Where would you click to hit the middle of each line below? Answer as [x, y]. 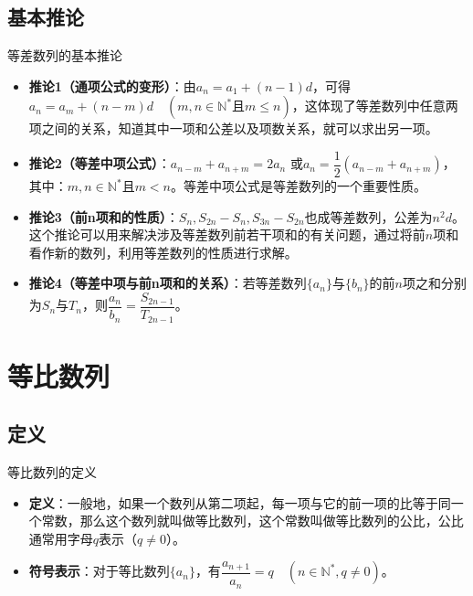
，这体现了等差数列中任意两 [375, 106]
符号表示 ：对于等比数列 [99, 571]
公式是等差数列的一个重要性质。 [330, 186]
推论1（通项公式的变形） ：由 [112, 85]
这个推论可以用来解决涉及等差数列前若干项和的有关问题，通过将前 [227, 234]
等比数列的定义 [52, 472]
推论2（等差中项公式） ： [100, 163]
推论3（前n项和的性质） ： [104, 216]
